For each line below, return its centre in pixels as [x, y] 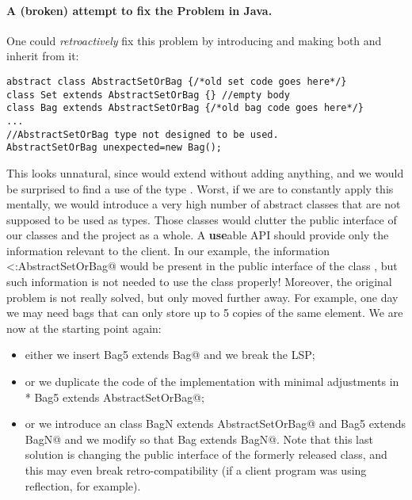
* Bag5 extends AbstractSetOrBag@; [114, 397]
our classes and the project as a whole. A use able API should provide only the [198, 235]
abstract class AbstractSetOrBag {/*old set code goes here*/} [177, 81]
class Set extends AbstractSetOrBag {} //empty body [148, 95]
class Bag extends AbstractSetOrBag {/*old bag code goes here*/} [185, 108]
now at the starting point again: [84, 328]
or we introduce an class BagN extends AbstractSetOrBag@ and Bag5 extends [215, 424]
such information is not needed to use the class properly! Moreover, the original [199, 282]
